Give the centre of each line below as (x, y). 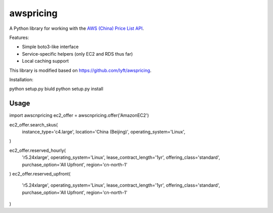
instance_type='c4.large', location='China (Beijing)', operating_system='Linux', (104, 132)
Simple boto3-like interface (50, 47)
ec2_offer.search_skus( (34, 124)
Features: (19, 37)
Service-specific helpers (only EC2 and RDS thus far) (78, 54)
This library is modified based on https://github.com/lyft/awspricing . (80, 70)
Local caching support (45, 61)
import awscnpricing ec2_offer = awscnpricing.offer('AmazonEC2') (79, 115)
